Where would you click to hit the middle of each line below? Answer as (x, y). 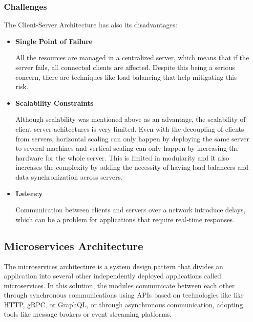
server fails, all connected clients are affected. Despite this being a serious (125, 67)
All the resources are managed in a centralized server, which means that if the (132, 57)
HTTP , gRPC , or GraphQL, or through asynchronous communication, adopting (124, 304)
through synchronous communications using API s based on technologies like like (124, 295)
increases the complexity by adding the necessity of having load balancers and (132, 167)
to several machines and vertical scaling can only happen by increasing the (127, 148)
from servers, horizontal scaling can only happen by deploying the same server (132, 138)
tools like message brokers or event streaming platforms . (88, 314)
